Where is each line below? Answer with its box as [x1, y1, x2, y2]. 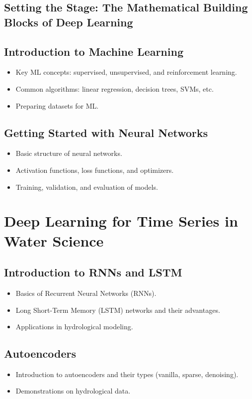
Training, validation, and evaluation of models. [15, 181, 158, 192]
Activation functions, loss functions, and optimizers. [15, 164, 174, 175]
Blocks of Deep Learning [4, 14, 133, 29]
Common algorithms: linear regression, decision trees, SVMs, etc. [15, 83, 214, 94]
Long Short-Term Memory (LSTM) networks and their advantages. [15, 304, 220, 315]
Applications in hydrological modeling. [15, 321, 133, 332]
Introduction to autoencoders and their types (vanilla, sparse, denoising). [15, 369, 239, 379]
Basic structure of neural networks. [15, 148, 122, 158]
